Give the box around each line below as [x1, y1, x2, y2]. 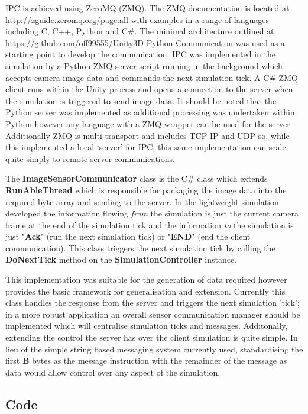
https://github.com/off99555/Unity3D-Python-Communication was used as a [5, 36, 285, 48]
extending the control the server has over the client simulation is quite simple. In [5, 331, 298, 344]
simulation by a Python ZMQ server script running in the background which [5, 59, 283, 72]
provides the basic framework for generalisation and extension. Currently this [5, 284, 286, 297]
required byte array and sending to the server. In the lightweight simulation [5, 195, 279, 208]
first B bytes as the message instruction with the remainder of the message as [5, 354, 287, 367]
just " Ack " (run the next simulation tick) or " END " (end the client [5, 230, 251, 242]
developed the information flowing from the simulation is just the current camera [5, 207, 299, 219]
